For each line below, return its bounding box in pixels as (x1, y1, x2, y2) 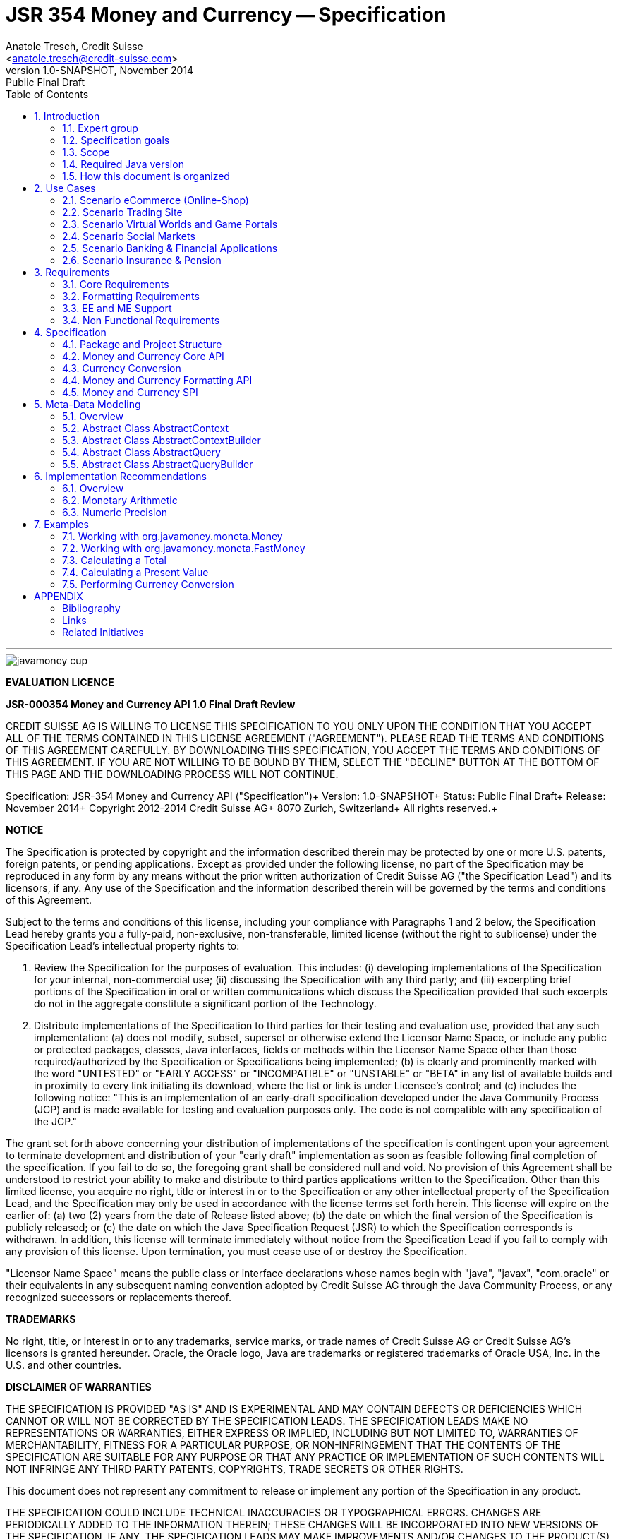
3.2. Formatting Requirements (62, 289, 200, 302)
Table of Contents (6, 88, 89, 100)
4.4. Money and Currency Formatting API (62, 373, 253, 386)
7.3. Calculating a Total (62, 553, 166, 566)
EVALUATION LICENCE (6, 676, 114, 688)
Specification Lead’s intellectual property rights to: (6, 939, 240, 952)
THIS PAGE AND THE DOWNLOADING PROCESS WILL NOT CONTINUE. (6, 767, 339, 780)
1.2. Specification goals (62, 133, 170, 146)
